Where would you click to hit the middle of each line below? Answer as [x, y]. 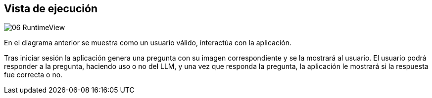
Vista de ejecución [51, 9]
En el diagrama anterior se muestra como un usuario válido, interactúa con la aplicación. [148, 43]
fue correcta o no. [33, 75]
